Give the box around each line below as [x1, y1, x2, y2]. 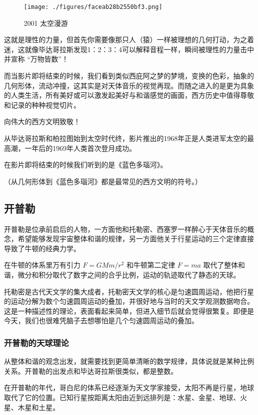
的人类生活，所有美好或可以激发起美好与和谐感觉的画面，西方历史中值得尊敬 [4, 90, 254, 100]
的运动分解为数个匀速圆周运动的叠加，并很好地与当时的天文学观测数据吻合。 [4, 296, 254, 306]
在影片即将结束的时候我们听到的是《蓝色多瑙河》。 [4, 159, 167, 170]
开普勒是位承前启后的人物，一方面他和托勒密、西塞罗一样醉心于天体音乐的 [4, 223, 247, 234]
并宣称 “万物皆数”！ [4, 54, 68, 64]
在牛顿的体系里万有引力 [4, 260, 80, 270]
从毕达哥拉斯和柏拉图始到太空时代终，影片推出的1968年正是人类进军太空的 [4, 133, 247, 143]
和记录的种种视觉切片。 [4, 99, 80, 110]
